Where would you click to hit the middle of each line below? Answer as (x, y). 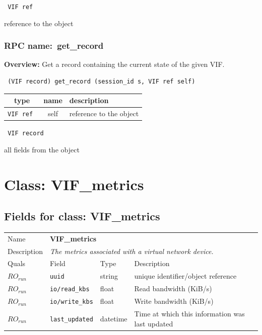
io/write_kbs (71, 302)
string (109, 276)
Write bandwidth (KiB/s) (174, 301)
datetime (114, 318)
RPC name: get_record (54, 46)
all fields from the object (42, 149)
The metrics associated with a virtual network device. (132, 251)
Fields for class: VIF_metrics (82, 216)
